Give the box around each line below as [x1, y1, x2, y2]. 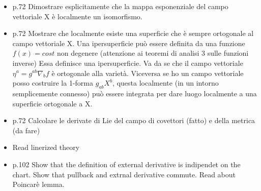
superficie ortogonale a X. [12, 98, 93, 108]
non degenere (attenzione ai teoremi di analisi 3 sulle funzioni [56, 48, 249, 58]
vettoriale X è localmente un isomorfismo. [12, 11, 142, 21]
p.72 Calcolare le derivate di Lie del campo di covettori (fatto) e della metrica [12, 115, 255, 126]
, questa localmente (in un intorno [112, 78, 219, 88]
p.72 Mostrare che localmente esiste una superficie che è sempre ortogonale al [12, 28, 254, 39]
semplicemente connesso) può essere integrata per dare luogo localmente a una [12, 88, 257, 98]
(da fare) [12, 125, 40, 135]
